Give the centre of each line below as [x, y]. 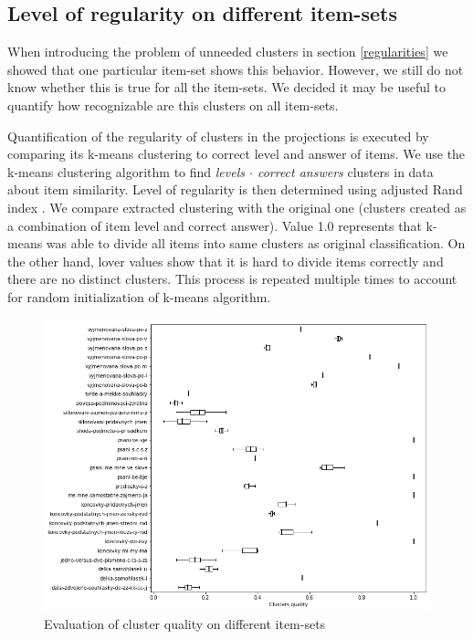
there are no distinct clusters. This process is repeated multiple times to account [232, 279]
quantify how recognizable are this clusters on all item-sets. [173, 105]
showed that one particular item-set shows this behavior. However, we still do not [236, 69]
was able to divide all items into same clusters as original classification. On [256, 243]
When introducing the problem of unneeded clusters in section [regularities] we [228, 52]
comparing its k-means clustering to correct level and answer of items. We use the [236, 154]
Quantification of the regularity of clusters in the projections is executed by [218, 136]
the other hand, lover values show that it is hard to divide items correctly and [226, 261]
